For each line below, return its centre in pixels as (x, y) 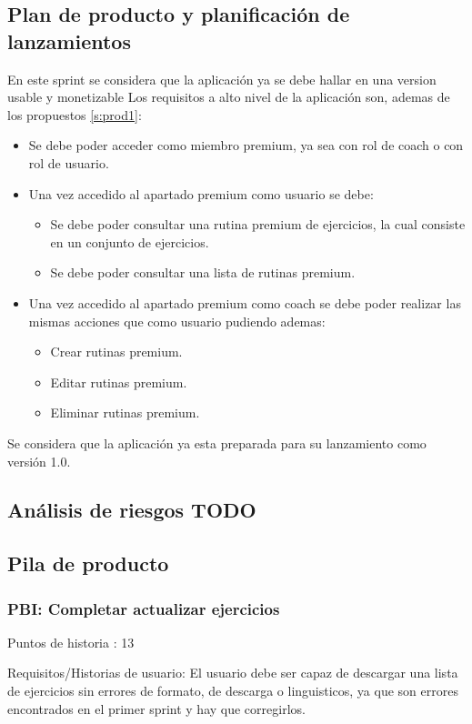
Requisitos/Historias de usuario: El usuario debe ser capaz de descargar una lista (233, 673)
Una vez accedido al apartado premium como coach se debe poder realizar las (245, 302)
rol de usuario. (69, 162)
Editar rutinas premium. (119, 382)
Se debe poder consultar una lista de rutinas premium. (203, 272)
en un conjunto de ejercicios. (130, 241)
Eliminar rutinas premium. (125, 412)
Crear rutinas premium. (116, 352)
